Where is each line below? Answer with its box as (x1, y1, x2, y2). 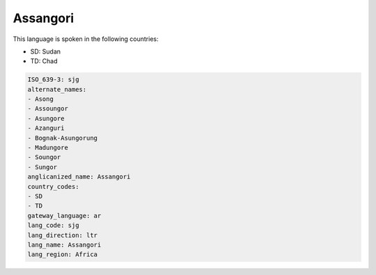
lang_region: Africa (27, 251, 97, 258)
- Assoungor (27, 105, 69, 112)
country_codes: (27, 183, 79, 190)
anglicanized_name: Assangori (27, 173, 131, 181)
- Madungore (27, 144, 69, 152)
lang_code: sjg (27, 222, 79, 229)
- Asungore (27, 115, 65, 122)
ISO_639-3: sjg (27, 76, 79, 83)
